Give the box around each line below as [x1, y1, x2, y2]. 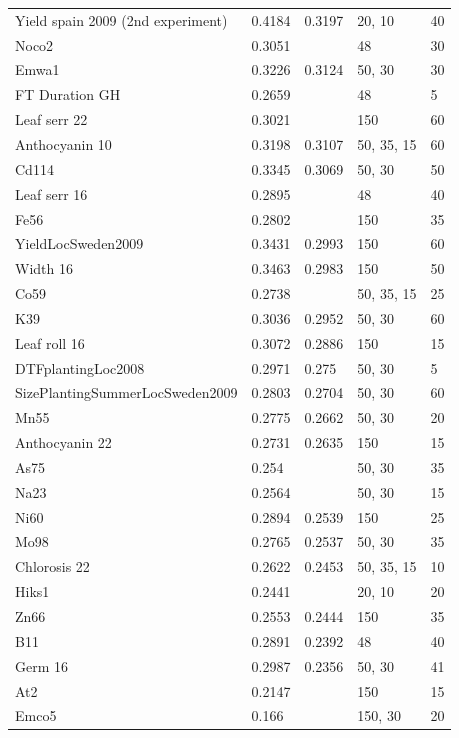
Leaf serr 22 [15, 109, 88, 130]
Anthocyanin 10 [15, 133, 112, 154]
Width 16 [15, 258, 73, 279]
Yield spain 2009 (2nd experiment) [15, 9, 228, 30]
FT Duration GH [15, 84, 121, 105]
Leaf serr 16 [15, 183, 88, 204]
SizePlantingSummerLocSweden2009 [15, 382, 238, 403]
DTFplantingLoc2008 [15, 357, 145, 378]
